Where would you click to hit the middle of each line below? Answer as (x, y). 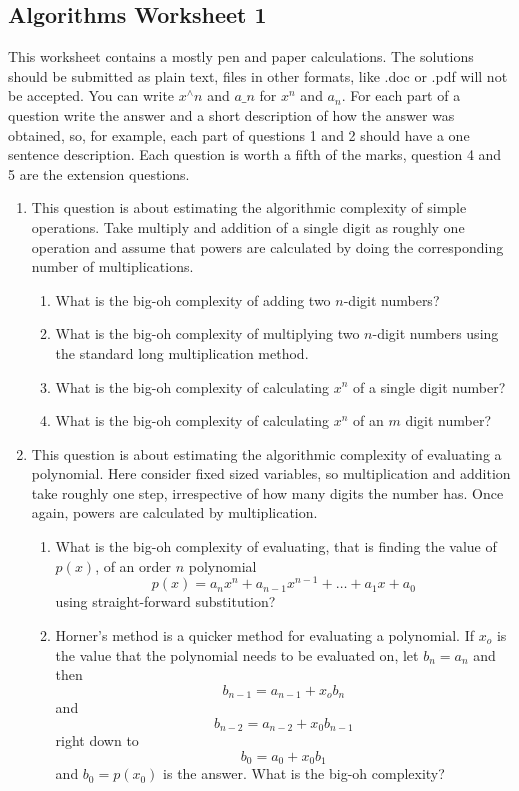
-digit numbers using (435, 333)
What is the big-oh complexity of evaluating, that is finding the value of (276, 546)
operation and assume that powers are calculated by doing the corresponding (267, 246)
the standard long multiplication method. (182, 352)
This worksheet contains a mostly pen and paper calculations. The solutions (241, 56)
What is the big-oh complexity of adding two (193, 299)
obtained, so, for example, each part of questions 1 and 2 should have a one (239, 134)
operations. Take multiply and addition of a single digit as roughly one (248, 226)
